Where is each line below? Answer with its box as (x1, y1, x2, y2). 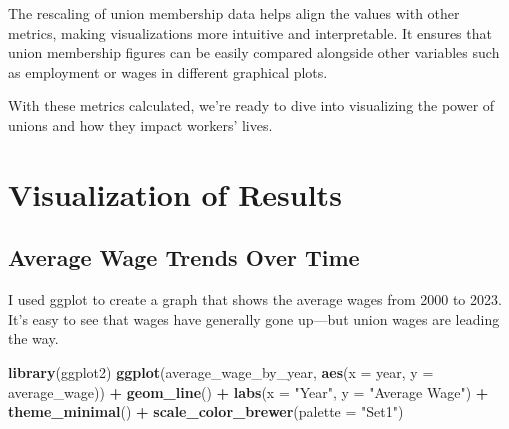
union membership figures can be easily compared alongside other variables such (8, 42, 500, 63)
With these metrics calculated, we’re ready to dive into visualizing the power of (8, 95, 495, 116)
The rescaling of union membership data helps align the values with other (8, 3, 460, 23)
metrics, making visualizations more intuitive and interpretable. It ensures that (8, 22, 492, 43)
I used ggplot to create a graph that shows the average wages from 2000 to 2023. (8, 289, 502, 310)
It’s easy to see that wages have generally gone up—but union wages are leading (8, 308, 500, 329)
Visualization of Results (8, 173, 342, 214)
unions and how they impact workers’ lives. (8, 114, 273, 135)
